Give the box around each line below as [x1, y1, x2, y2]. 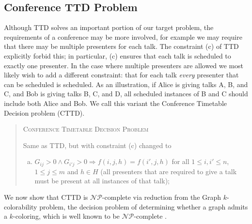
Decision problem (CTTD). [4, 107, 85, 118]
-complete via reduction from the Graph [102, 192, 221, 202]
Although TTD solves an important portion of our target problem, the [4, 22, 214, 32]
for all [172, 156, 189, 166]
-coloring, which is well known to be [13, 211, 120, 221]
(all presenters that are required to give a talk [100, 166, 237, 176]
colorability [4, 201, 37, 211]
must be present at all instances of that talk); [34, 176, 170, 186]
